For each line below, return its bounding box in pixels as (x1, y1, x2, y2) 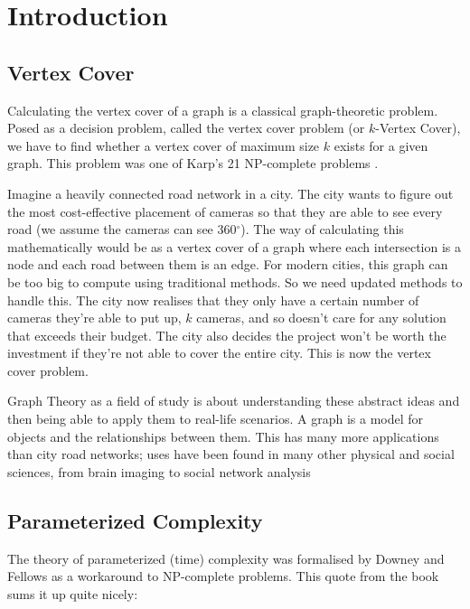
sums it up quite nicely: (7, 584, 138, 603)
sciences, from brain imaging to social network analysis (7, 462, 311, 481)
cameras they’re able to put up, (7, 308, 182, 327)
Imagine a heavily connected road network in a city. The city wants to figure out (7, 183, 454, 202)
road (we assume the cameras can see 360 (7, 220, 237, 239)
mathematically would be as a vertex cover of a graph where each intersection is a (7, 237, 462, 256)
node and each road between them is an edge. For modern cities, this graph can (7, 255, 448, 274)
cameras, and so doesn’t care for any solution (196, 308, 446, 327)
